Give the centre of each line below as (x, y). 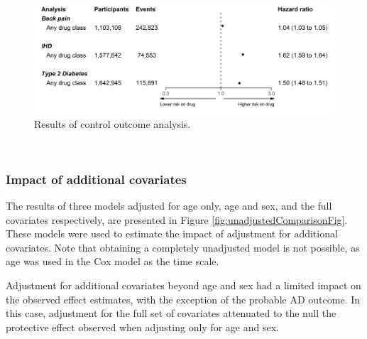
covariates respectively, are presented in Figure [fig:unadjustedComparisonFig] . (177, 219)
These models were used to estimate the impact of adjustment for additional (172, 233)
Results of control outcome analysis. (113, 123)
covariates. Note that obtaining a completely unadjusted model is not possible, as (183, 247)
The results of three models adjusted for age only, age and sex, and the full (169, 205)
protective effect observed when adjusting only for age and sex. (142, 327)
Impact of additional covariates (96, 179)
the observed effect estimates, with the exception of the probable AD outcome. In (183, 299)
